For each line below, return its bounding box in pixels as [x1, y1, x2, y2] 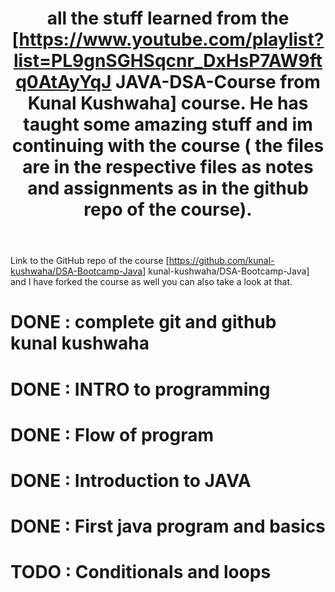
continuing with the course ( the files [11, 135, 325, 157]
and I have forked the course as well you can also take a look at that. [10, 276, 293, 288]
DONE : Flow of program [10, 423, 215, 446]
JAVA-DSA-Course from [115, 71, 321, 94]
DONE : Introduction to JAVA [10, 469, 252, 492]
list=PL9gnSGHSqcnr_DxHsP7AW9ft [13, 50, 323, 72]
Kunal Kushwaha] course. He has [27, 92, 309, 115]
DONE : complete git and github [10, 311, 277, 334]
